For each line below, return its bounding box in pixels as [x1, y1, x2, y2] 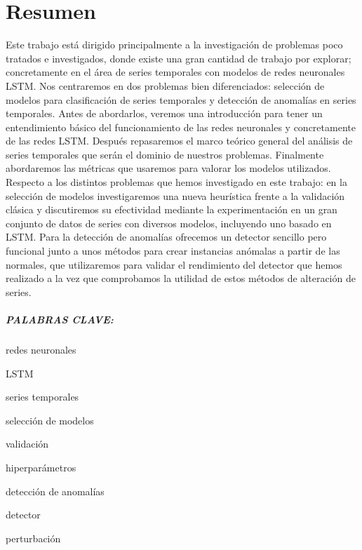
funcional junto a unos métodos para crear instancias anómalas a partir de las [6, 243, 340, 258]
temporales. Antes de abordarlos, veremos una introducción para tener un [6, 106, 323, 121]
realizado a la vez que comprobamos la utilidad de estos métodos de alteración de [6, 271, 356, 286]
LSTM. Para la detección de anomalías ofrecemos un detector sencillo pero [6, 229, 327, 244]
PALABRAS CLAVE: [6, 312, 114, 326]
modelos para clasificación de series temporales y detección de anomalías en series [6, 92, 356, 107]
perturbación [6, 530, 61, 545]
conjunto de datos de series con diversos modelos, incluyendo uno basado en [6, 215, 332, 230]
